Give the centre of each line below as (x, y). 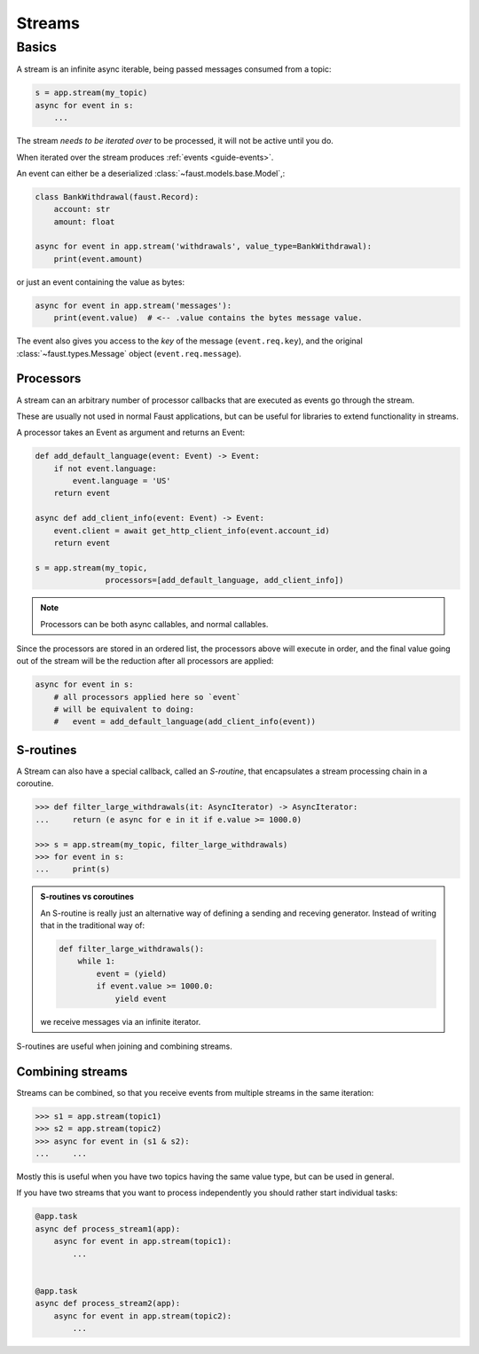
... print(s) (73, 869)
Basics (37, 47)
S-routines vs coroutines (87, 897)
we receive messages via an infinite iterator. (121, 1021)
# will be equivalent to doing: (124, 709)
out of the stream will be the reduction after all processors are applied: (145, 661)
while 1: (96, 961)
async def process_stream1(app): (108, 1228)
